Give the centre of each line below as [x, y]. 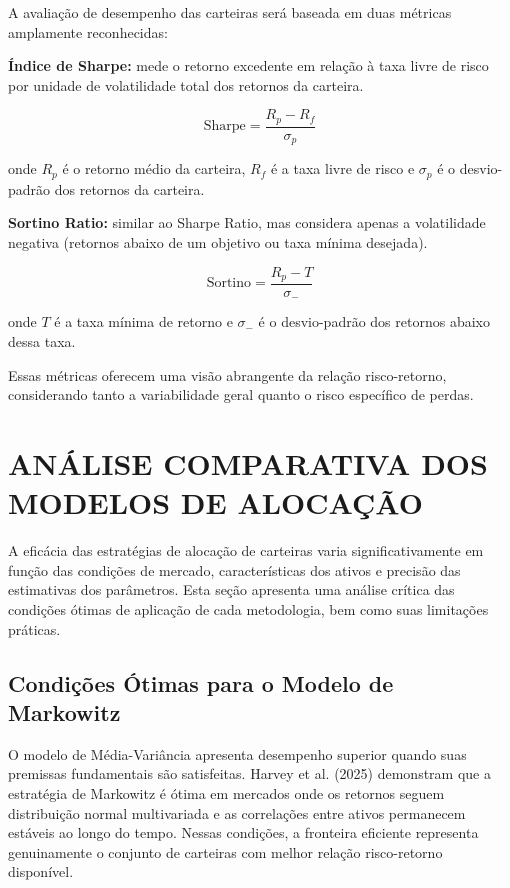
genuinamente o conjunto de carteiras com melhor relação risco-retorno [225, 851]
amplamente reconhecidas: [88, 31]
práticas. [34, 628]
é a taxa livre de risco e [342, 168]
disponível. [41, 871]
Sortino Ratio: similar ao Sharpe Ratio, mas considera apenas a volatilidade [247, 222]
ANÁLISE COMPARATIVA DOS [248, 463]
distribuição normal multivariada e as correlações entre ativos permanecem [237, 812]
